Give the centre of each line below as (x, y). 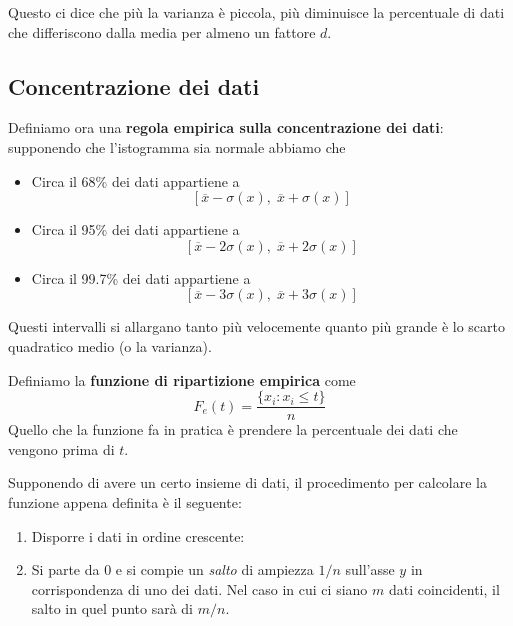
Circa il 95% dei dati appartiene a (135, 229)
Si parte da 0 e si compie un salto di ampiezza (172, 569)
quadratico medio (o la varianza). (110, 345)
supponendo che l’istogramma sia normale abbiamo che (177, 146)
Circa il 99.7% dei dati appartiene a (141, 277)
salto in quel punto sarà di (112, 608)
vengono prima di (61, 448)
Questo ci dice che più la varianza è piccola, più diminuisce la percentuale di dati (256, 12)
